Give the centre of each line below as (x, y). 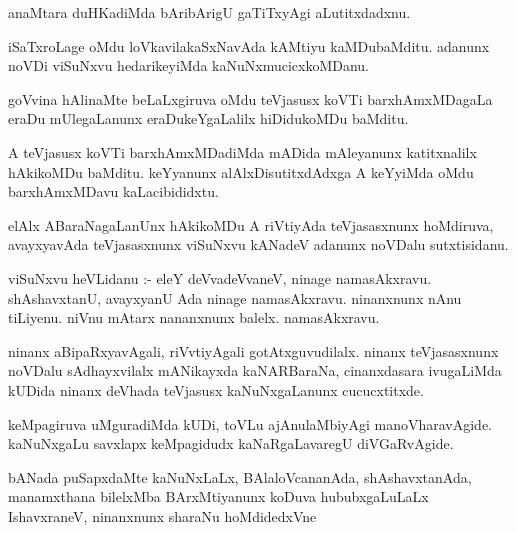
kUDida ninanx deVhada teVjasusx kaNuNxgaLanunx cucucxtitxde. (216, 389)
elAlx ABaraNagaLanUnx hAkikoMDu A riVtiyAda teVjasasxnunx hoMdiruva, (251, 224)
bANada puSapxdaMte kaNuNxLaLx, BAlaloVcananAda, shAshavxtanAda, (240, 476)
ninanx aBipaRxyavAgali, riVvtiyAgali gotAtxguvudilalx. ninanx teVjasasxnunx (253, 350)
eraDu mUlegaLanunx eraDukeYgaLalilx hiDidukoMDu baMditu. (208, 118)
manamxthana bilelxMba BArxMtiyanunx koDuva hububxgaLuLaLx (218, 496)
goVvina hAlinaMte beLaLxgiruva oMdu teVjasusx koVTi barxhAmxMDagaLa (250, 98)
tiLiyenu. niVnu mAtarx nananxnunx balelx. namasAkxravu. (194, 317)
